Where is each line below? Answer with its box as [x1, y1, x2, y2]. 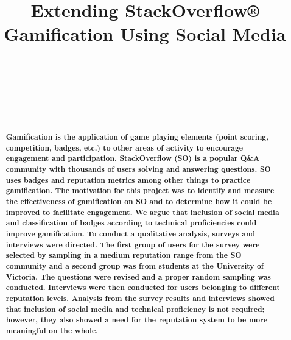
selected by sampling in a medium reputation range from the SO [5, 250, 242, 261]
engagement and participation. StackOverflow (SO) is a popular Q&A [5, 153, 260, 164]
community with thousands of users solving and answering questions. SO [5, 164, 271, 175]
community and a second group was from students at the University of [5, 260, 264, 271]
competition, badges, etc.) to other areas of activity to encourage [5, 142, 244, 153]
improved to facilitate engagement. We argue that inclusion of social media [5, 207, 279, 218]
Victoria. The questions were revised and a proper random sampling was [5, 271, 271, 282]
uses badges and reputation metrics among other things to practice [5, 174, 251, 185]
